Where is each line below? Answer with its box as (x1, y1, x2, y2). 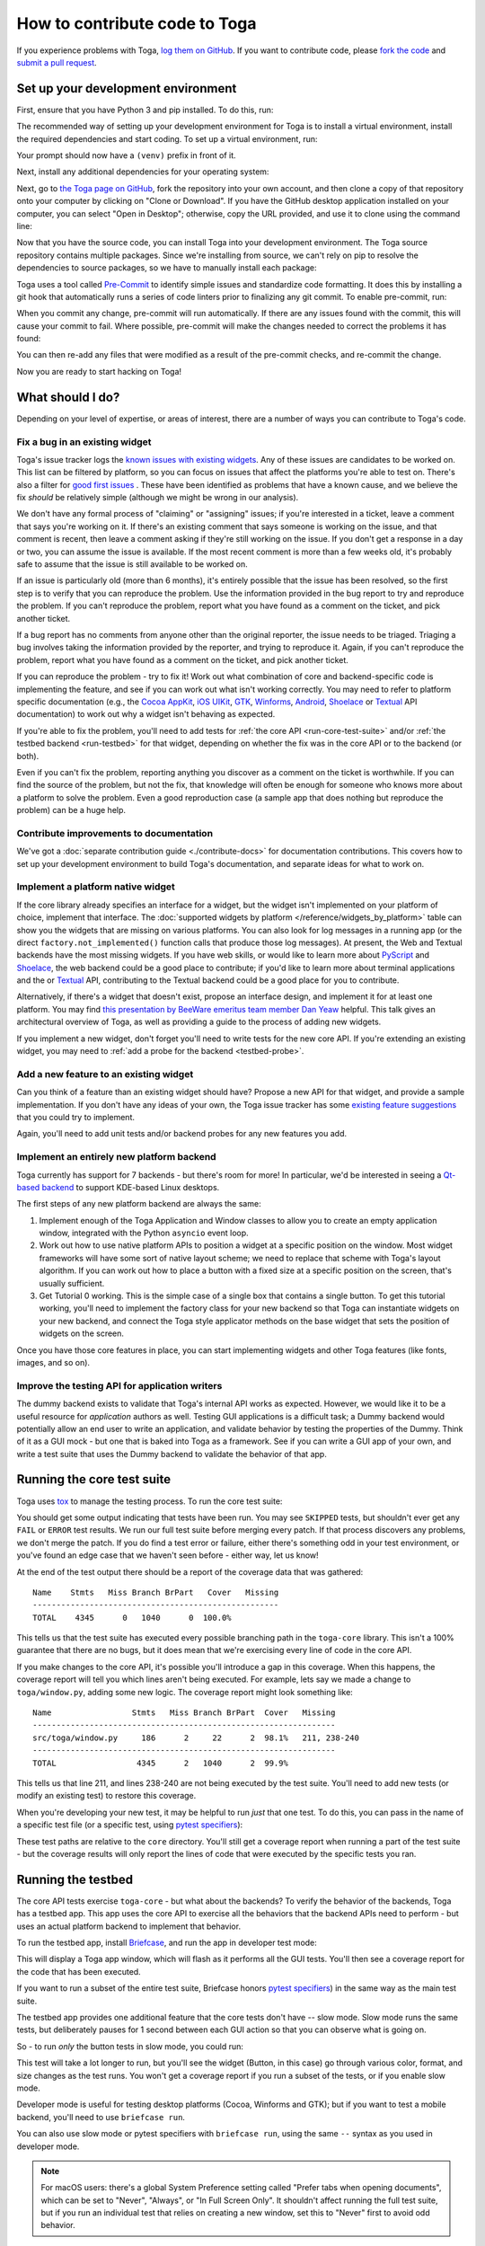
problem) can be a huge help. (16, 805, 126, 816)
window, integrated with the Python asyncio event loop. (39, 1227, 249, 1239)
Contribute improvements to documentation (16, 827, 214, 839)
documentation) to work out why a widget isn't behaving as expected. (16, 709, 276, 720)
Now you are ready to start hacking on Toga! (16, 366, 182, 376)
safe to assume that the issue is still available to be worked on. (16, 559, 249, 570)
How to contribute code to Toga (16, 13, 257, 33)
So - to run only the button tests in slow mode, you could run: (16, 2040, 244, 2052)
